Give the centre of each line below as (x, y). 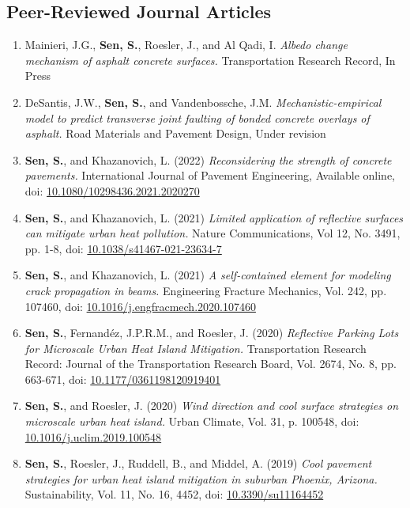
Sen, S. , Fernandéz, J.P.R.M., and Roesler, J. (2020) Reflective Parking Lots (212, 333)
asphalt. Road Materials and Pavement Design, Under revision (175, 133)
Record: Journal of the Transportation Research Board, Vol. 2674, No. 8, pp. (211, 364)
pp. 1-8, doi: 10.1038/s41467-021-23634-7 (123, 248)
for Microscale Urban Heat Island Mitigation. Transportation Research (196, 348)
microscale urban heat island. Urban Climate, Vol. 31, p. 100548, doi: (192, 421)
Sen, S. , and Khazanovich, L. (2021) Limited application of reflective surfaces (214, 217)
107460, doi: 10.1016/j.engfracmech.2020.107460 (140, 306)
